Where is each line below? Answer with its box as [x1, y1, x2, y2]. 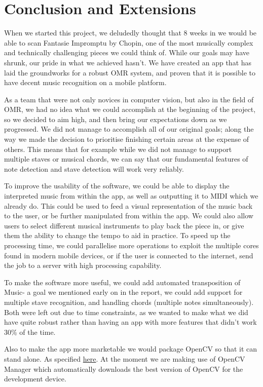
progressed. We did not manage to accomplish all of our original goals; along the [4, 124, 254, 134]
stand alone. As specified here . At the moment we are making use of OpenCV [4, 353, 245, 364]
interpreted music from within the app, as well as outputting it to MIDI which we [4, 190, 258, 201]
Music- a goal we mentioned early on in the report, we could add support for [4, 287, 243, 297]
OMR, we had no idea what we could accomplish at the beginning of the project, [4, 104, 256, 114]
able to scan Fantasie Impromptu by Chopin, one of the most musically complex [4, 37, 253, 48]
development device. [4, 373, 66, 384]
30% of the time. [4, 326, 56, 337]
